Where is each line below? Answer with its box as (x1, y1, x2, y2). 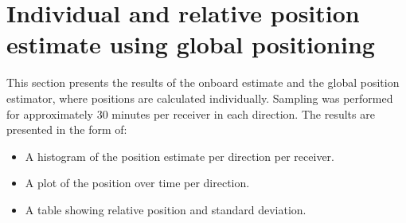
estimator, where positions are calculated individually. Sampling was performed (6, 89, 393, 106)
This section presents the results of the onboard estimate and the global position (6, 74, 400, 91)
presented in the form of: (6, 121, 127, 138)
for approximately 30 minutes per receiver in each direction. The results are (6, 105, 375, 122)
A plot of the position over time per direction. (25, 174, 250, 191)
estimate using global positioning (6, 28, 375, 61)
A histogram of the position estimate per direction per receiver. (25, 147, 334, 164)
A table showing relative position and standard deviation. (25, 201, 306, 217)
